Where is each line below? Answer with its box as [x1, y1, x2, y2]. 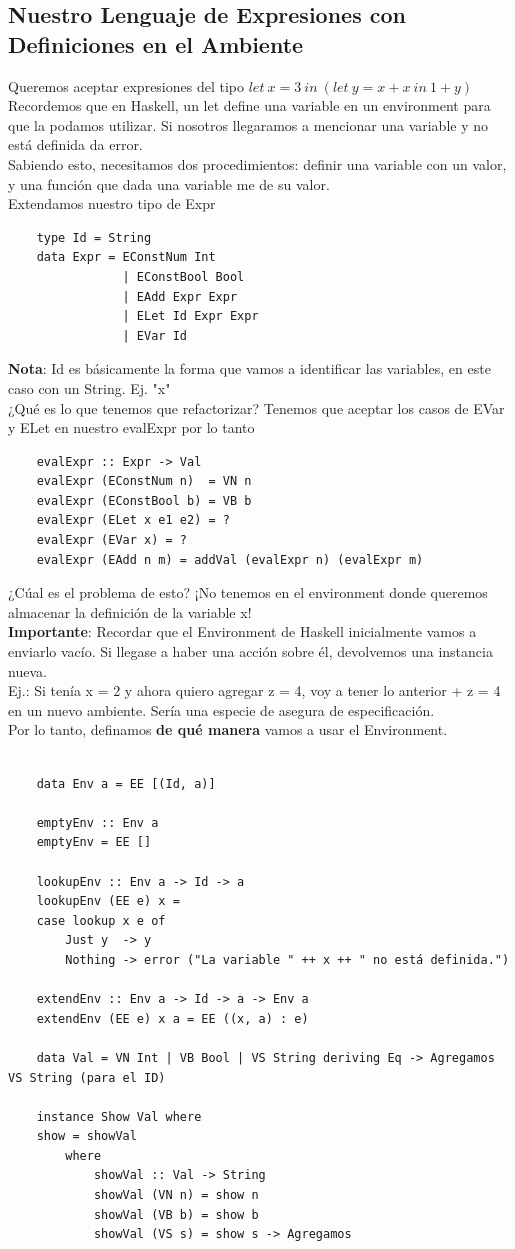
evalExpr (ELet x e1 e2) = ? [36, 513, 230, 528]
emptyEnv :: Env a [36, 815, 159, 830]
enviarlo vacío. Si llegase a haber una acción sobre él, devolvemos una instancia [8, 641, 493, 662]
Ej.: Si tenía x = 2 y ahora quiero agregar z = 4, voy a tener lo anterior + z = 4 [8, 680, 501, 701]
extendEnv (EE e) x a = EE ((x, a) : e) [36, 1011, 309, 1026]
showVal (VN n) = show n [93, 1188, 259, 1203]
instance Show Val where [36, 1109, 202, 1124]
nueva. [8, 660, 47, 681]
